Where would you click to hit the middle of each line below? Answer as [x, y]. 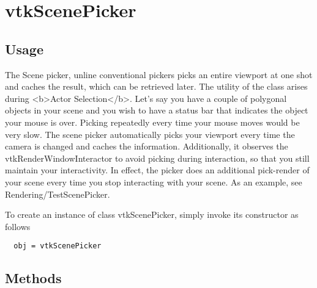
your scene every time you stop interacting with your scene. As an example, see [154, 182]
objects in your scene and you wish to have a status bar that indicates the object [157, 110]
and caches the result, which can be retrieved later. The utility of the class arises [156, 86]
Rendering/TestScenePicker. [58, 194]
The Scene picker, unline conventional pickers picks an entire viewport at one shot [159, 74]
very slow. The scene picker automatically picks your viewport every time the [150, 134]
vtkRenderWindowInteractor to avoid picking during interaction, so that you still [157, 158]
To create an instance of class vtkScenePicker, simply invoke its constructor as [152, 214]
